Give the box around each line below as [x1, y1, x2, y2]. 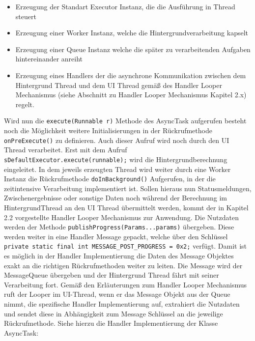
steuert [15, 11, 36, 21]
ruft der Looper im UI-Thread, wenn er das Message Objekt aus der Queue [4, 289, 230, 299]
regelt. [15, 99, 34, 109]
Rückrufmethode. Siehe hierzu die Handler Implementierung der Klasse [4, 318, 218, 328]
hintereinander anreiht [15, 54, 83, 64]
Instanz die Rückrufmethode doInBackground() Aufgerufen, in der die [4, 173, 216, 184]
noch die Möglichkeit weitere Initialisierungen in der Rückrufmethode [4, 125, 212, 135]
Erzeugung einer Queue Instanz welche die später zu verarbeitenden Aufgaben [15, 44, 251, 54]
